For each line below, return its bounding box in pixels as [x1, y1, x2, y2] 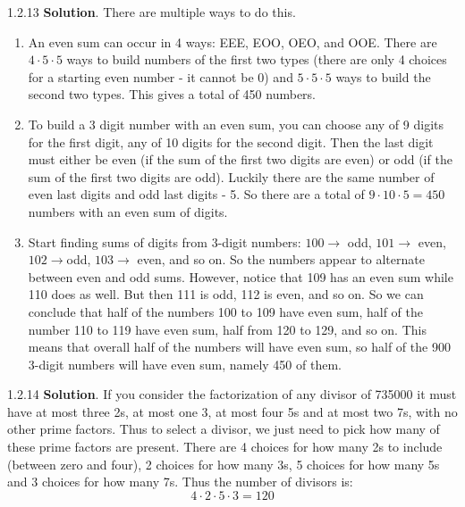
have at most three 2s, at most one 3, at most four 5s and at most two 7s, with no [7, 402, 458, 420]
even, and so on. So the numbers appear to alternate [137, 250, 425, 269]
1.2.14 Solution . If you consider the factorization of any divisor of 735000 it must [7, 385, 457, 403]
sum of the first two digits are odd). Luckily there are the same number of [28, 167, 435, 186]
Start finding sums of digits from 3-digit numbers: [28, 232, 301, 251]
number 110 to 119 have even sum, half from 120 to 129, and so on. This [28, 320, 427, 338]
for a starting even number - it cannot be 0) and [28, 67, 293, 86]
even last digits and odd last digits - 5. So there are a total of [28, 185, 365, 204]
